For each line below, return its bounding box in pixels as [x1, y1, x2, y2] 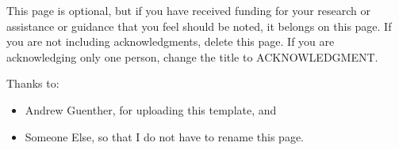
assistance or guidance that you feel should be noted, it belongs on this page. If [6, 17, 392, 34]
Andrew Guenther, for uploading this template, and [25, 101, 277, 118]
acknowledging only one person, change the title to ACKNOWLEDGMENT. [6, 48, 378, 65]
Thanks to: [6, 75, 59, 92]
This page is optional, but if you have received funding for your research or [6, 2, 370, 18]
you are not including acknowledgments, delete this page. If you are [6, 33, 335, 50]
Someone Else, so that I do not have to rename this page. [25, 128, 304, 144]
